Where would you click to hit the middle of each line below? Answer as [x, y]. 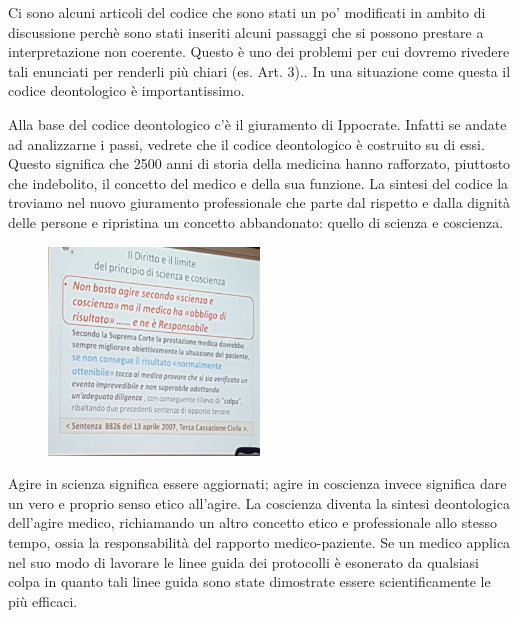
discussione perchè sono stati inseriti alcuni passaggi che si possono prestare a [246, 31]
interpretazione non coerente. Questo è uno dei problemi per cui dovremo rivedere [259, 51]
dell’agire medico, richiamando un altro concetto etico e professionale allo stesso [252, 522]
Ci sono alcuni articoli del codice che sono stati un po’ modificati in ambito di [247, 12]
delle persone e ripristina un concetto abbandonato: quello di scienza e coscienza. [256, 221]
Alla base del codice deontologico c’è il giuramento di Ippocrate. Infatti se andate [257, 123]
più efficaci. [43, 600]
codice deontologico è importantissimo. [126, 90]
